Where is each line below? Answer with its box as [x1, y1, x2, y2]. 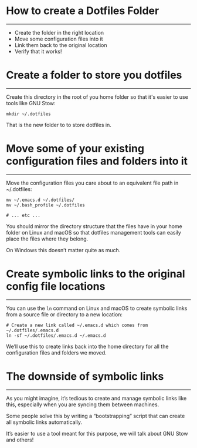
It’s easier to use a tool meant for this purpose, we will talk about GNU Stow [6, 430, 189, 437]
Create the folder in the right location [14, 29, 104, 36]
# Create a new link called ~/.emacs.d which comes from [6, 322, 148, 328]
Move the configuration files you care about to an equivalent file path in [6, 179, 179, 186]
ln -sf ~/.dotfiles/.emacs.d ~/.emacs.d [6, 332, 107, 339]
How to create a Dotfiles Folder [6, 4, 159, 18]
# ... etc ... [6, 212, 41, 218]
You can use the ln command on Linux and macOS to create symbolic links [6, 305, 188, 312]
